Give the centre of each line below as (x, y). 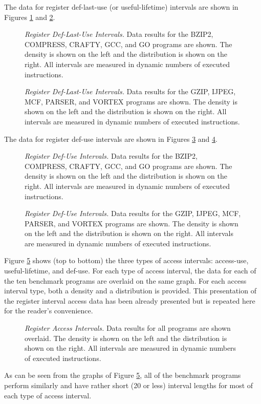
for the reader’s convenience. (49, 311)
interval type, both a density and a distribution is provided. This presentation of (130, 291)
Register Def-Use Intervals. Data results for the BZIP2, (111, 156)
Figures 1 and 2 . (30, 17)
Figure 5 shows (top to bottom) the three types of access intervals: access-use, (126, 260)
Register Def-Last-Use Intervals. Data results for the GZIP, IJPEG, (130, 91)
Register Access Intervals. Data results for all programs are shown (128, 328)
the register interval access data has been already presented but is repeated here (130, 300)
